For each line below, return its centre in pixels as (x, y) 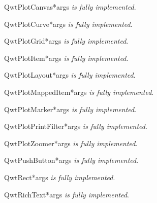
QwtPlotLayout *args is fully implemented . (70, 75)
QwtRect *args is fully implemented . (60, 177)
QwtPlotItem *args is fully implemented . (66, 58)
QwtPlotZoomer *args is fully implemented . (71, 143)
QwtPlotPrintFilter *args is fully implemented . (76, 126)
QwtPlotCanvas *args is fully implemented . (70, 7)
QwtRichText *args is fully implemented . (67, 194)
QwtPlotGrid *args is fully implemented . (66, 41)
